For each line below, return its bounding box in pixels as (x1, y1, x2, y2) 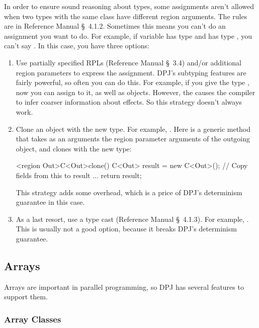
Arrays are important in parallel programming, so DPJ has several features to (4, 281, 244, 292)
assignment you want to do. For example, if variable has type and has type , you (4, 30, 252, 41)
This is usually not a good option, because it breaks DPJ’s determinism (16, 223, 237, 234)
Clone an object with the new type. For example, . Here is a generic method (16, 123, 251, 134)
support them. (4, 291, 48, 302)
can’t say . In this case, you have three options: (4, 40, 149, 51)
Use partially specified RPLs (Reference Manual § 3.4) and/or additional (16, 57, 241, 67)
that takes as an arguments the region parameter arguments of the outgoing (16, 133, 250, 144)
